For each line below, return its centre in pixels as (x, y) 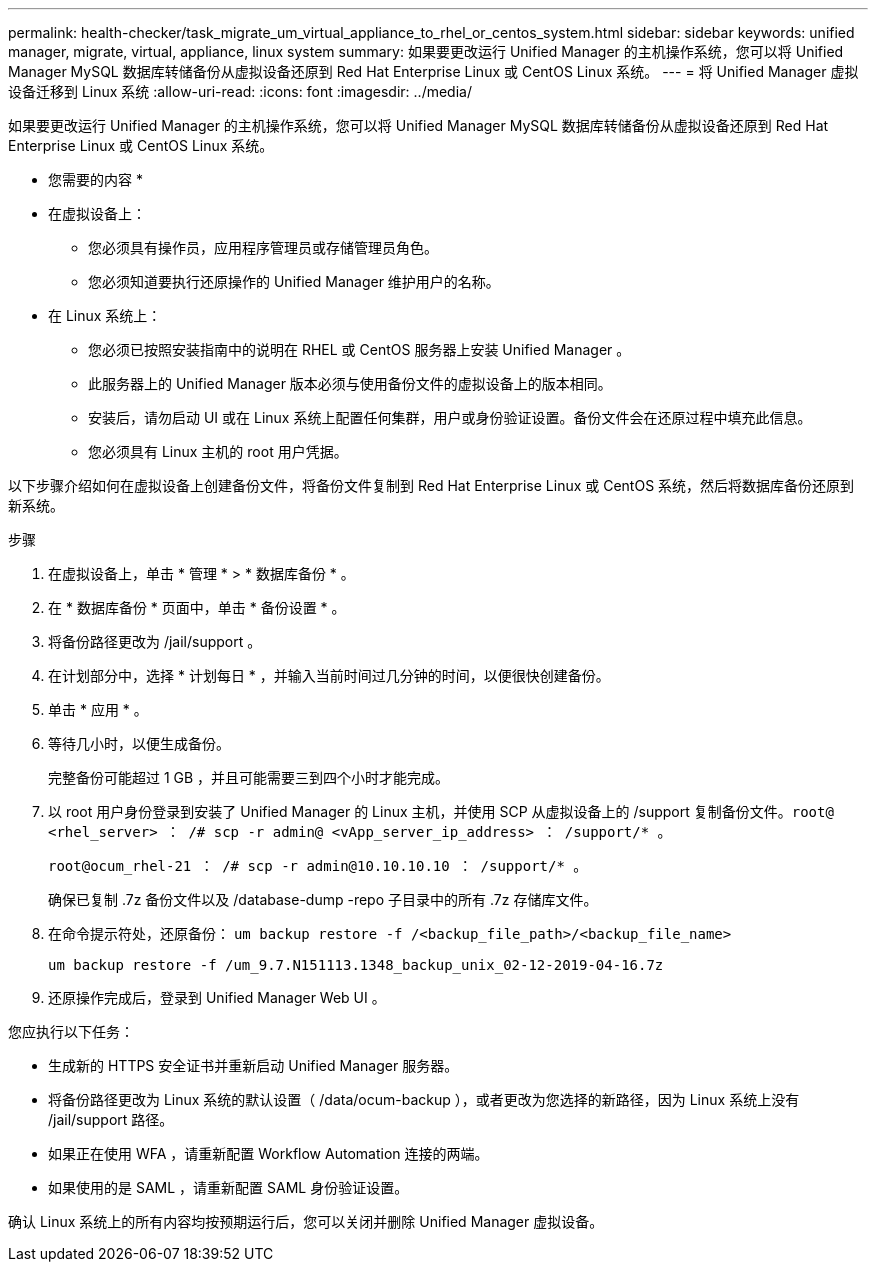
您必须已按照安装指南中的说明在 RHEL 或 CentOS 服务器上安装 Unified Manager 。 (359, 349)
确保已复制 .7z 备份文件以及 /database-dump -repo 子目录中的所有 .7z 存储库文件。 (323, 899)
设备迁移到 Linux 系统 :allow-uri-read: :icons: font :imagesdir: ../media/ (240, 91)
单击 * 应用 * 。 (98, 709)
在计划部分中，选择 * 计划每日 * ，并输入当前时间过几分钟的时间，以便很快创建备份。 (329, 675)
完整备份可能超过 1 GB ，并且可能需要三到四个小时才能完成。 (249, 777)
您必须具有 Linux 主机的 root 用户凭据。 (218, 451)
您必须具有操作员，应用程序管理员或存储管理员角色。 (263, 247)
